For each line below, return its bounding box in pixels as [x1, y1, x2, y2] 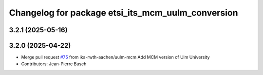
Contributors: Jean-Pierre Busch [21, 61, 87, 67]
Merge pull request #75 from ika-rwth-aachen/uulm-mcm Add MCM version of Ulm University [21, 54, 210, 60]
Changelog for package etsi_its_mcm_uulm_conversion [9, 7, 238, 18]
